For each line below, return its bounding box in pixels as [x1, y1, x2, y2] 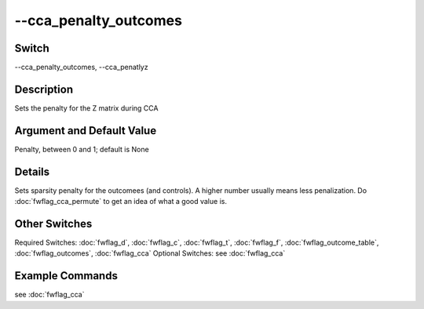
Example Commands [14, 269, 118, 282]
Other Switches [14, 216, 93, 231]
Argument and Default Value [14, 124, 157, 137]
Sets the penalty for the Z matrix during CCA [14, 103, 159, 113]
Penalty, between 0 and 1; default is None [14, 144, 149, 154]
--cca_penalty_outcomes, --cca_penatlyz [14, 63, 148, 72]
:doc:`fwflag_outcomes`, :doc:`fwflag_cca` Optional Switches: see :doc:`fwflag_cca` [14, 249, 286, 258]
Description [14, 82, 74, 96]
